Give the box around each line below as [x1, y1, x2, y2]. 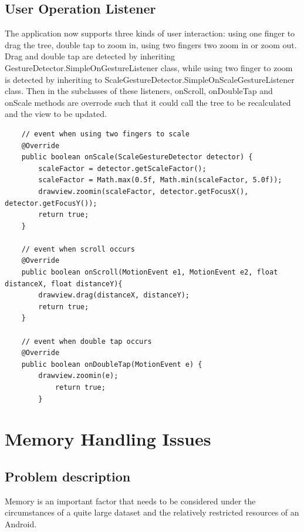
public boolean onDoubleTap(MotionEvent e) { [21, 360, 202, 369]
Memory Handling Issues [5, 427, 211, 451]
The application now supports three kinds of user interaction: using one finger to [5, 27, 295, 39]
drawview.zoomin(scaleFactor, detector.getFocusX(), [38, 187, 249, 196]
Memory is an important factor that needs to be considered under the [5, 494, 256, 507]
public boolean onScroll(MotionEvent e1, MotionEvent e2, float [21, 268, 278, 277]
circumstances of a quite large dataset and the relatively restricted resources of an [5, 506, 299, 518]
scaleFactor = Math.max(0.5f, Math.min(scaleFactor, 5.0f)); [38, 176, 282, 185]
